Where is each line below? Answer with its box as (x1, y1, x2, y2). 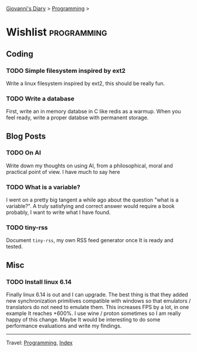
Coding (6, 49, 33, 59)
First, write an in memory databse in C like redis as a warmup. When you (6, 108, 181, 115)
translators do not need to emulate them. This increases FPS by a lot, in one (6, 304, 189, 311)
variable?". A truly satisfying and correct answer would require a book (6, 203, 175, 210)
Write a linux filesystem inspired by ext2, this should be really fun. (6, 79, 165, 87)
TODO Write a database (6, 94, 74, 102)
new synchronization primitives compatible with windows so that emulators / (6, 297, 191, 304)
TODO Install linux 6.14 (6, 277, 72, 286)
